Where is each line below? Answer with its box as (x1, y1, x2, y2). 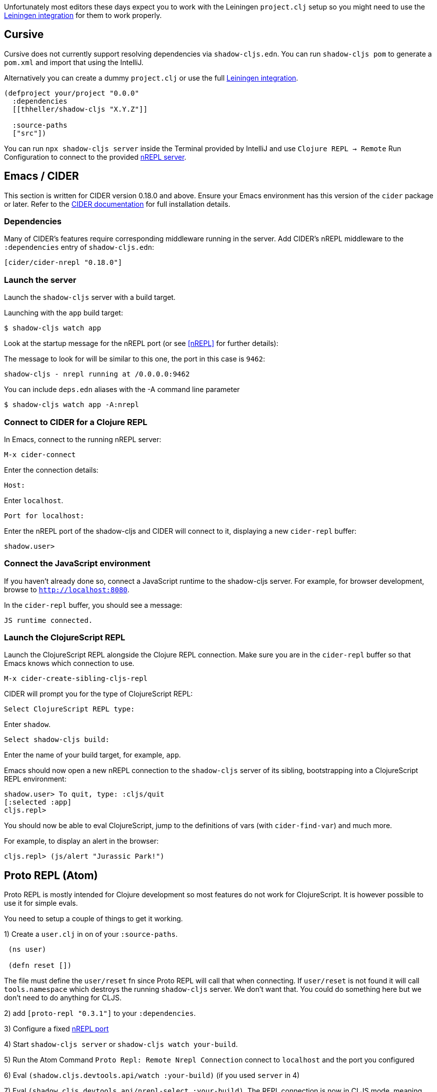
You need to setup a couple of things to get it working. (4, 914, 183, 923)
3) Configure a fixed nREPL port (4, 1024, 109, 1033)
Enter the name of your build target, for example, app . (4, 751, 181, 760)
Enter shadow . (4, 720, 51, 729)
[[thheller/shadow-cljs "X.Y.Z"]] (12, 105, 148, 113)
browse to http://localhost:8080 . (4, 585, 130, 594)
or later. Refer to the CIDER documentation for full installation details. (4, 199, 230, 208)
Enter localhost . (4, 496, 64, 505)
